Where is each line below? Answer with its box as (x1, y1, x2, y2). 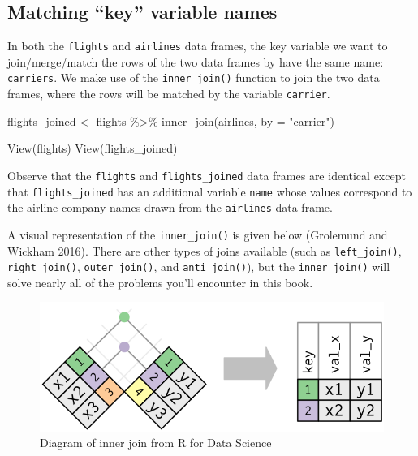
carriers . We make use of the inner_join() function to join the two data (7, 69, 380, 86)
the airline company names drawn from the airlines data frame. (7, 199, 333, 216)
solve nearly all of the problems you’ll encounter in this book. (7, 273, 313, 290)
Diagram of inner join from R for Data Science (40, 434, 272, 451)
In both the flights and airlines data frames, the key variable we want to (7, 37, 388, 54)
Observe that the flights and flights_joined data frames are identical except (7, 166, 406, 183)
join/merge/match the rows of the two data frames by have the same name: (7, 53, 384, 70)
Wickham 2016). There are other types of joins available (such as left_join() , (7, 242, 402, 259)
